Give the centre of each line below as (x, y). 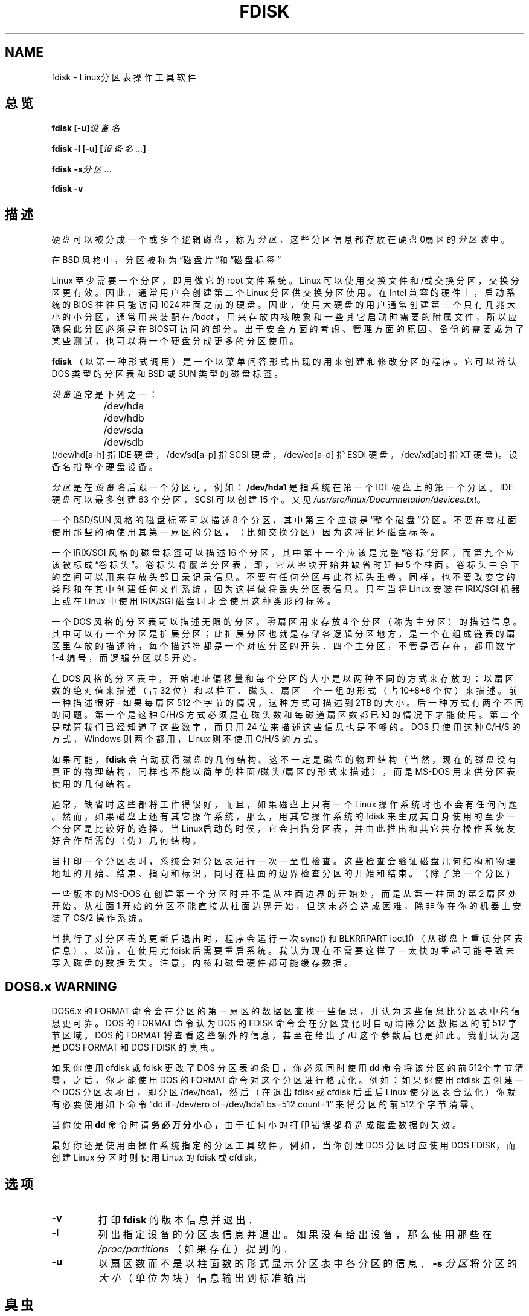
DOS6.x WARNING (61, 986)
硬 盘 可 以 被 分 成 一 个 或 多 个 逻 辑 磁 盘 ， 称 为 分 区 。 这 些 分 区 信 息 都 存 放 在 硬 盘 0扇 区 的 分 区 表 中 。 (281, 239)
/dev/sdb (123, 442)
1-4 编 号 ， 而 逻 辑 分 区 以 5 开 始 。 (127, 658)
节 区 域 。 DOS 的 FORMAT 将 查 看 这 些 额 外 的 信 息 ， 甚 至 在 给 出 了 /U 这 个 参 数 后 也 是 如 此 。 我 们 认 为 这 (286, 1035)
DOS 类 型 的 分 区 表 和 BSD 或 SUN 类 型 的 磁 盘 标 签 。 (167, 374)
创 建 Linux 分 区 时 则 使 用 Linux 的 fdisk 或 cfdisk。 (157, 1158)
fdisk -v (67, 189)
